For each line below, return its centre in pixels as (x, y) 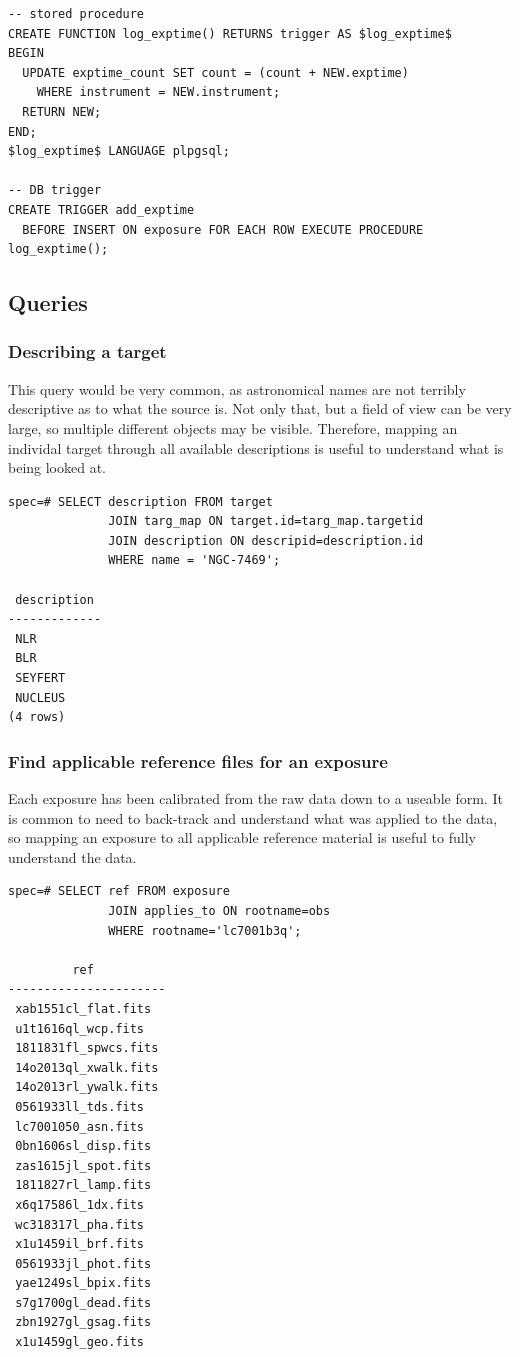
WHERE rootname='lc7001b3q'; (205, 930)
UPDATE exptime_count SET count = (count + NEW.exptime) (215, 72)
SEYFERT (40, 678)
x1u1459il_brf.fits (80, 1244)
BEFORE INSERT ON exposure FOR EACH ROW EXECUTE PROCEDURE (223, 229)
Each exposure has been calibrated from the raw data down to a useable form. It (255, 798)
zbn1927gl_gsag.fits (83, 1322)
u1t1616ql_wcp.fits (80, 1028)
